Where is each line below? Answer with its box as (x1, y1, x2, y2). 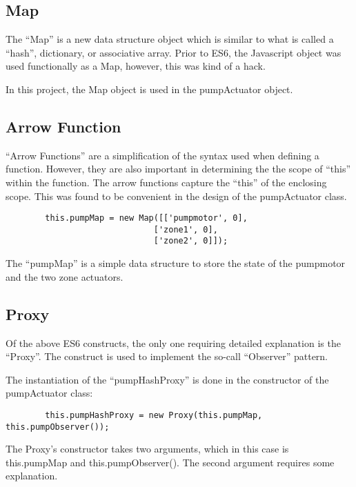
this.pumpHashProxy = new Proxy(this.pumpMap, (45, 410, 263, 420)
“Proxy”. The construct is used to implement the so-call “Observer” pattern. (6, 349, 328, 364)
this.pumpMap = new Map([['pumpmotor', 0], (45, 213, 248, 223)
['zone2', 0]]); (153, 236, 228, 246)
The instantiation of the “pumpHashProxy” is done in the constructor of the (6, 372, 329, 386)
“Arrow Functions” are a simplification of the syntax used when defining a (6, 148, 319, 162)
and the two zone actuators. (6, 269, 123, 284)
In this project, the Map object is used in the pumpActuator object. (6, 81, 293, 96)
